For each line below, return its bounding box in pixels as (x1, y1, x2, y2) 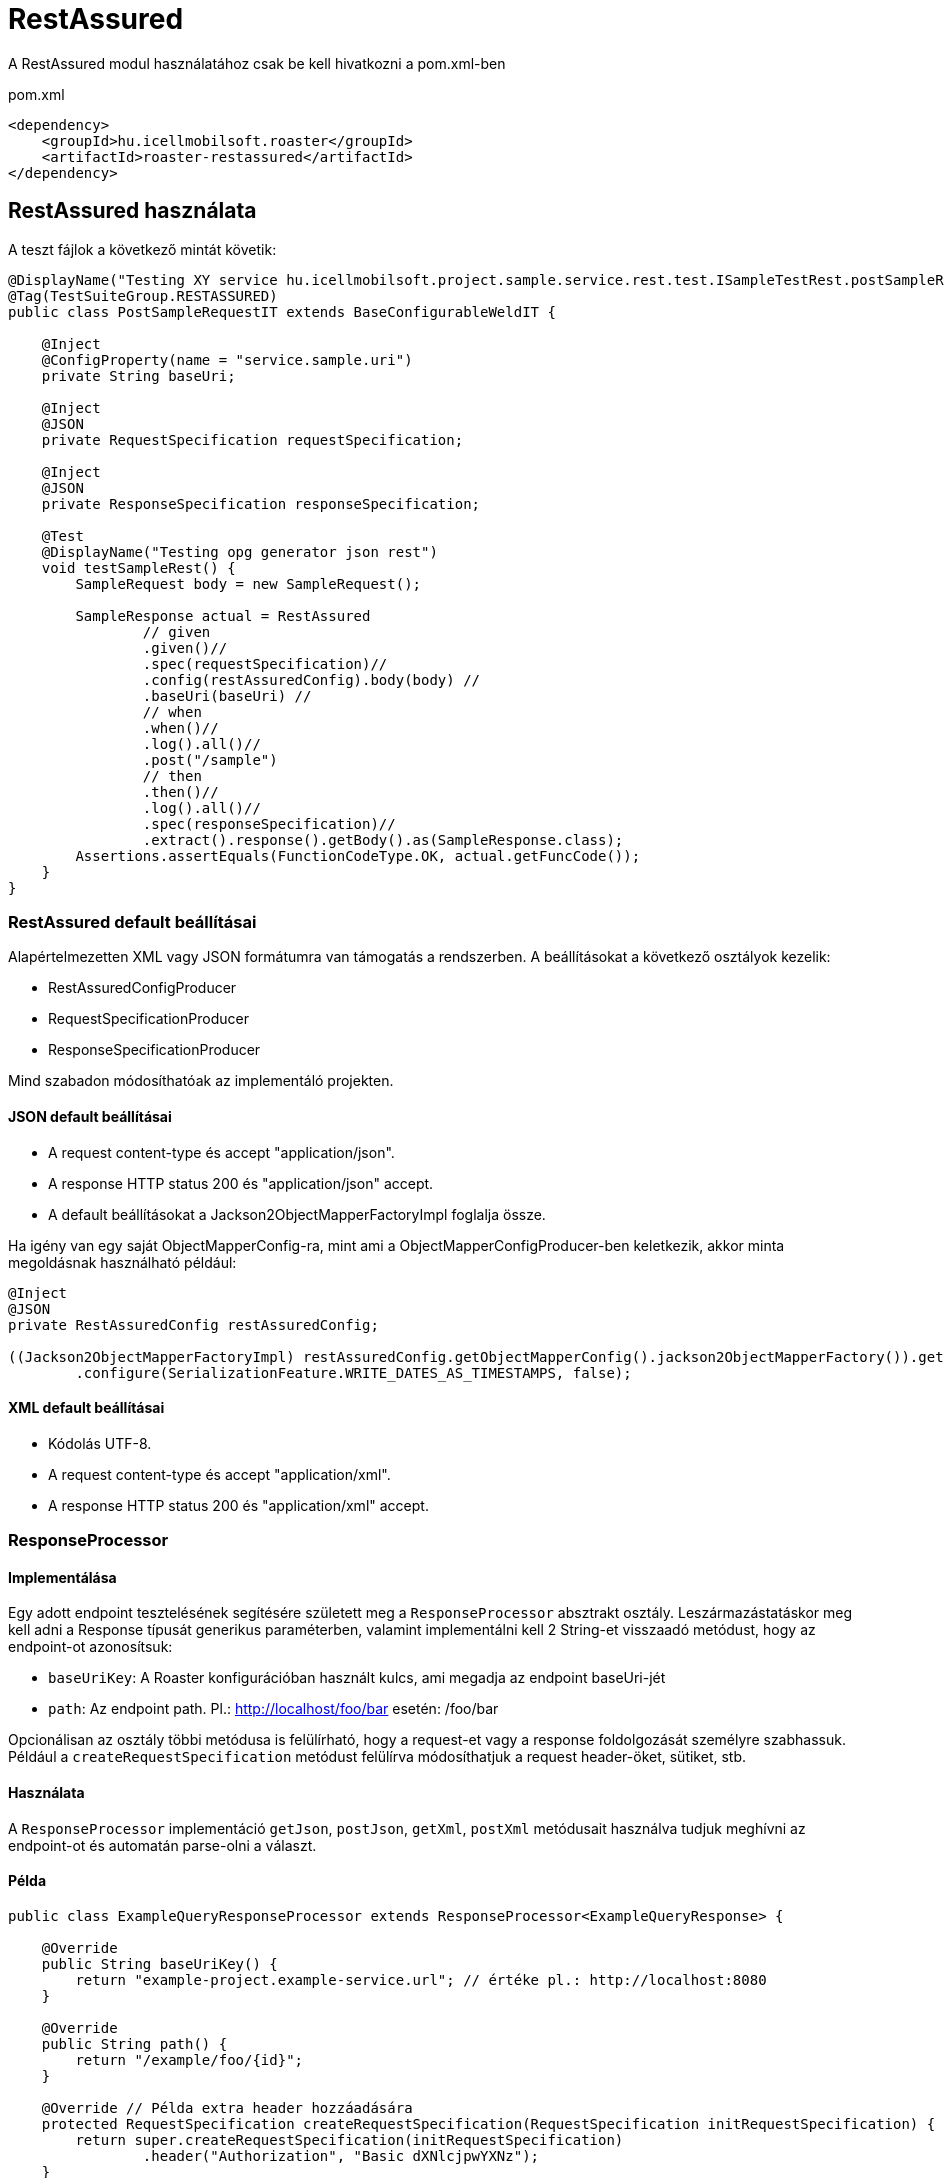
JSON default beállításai (8, 1107, 172, 1125)
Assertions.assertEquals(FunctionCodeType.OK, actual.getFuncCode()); (75, 847, 641, 864)
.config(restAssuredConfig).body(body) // (142, 671, 481, 688)
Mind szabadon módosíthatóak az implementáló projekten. (8, 1072, 394, 1090)
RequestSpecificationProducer (48, 1010, 249, 1028)
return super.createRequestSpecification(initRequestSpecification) (75, 2131, 624, 2148)
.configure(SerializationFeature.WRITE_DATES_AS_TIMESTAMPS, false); (75, 1364, 632, 1381)
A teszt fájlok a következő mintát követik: (8, 240, 277, 258)
